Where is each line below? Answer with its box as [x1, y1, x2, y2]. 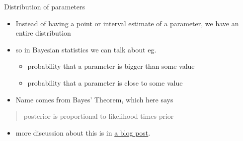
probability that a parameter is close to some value [27, 77, 183, 88]
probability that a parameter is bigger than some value [27, 61, 195, 71]
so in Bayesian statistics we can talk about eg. [15, 44, 157, 54]
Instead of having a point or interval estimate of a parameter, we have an [15, 18, 239, 28]
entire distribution [15, 28, 71, 38]
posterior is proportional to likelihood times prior [23, 111, 174, 121]
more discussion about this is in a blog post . [15, 127, 151, 138]
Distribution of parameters [4, 1, 85, 11]
